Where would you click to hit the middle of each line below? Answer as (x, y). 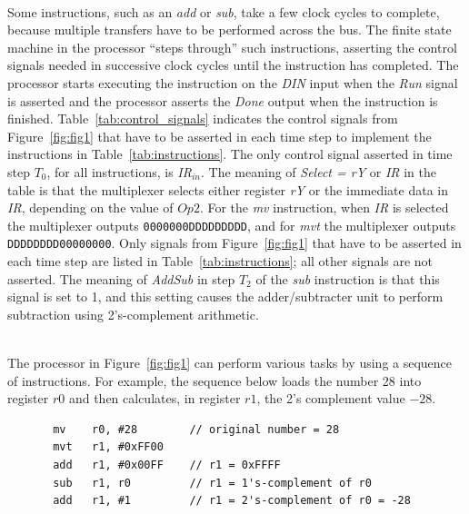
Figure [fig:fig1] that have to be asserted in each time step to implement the (220, 136)
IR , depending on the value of (90, 208)
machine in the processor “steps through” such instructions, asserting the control (232, 47)
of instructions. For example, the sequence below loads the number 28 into (215, 380)
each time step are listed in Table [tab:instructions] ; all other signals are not (220, 261)
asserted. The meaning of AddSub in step (121, 278)
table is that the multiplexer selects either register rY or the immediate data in (228, 189)
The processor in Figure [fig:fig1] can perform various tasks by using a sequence (230, 362)
